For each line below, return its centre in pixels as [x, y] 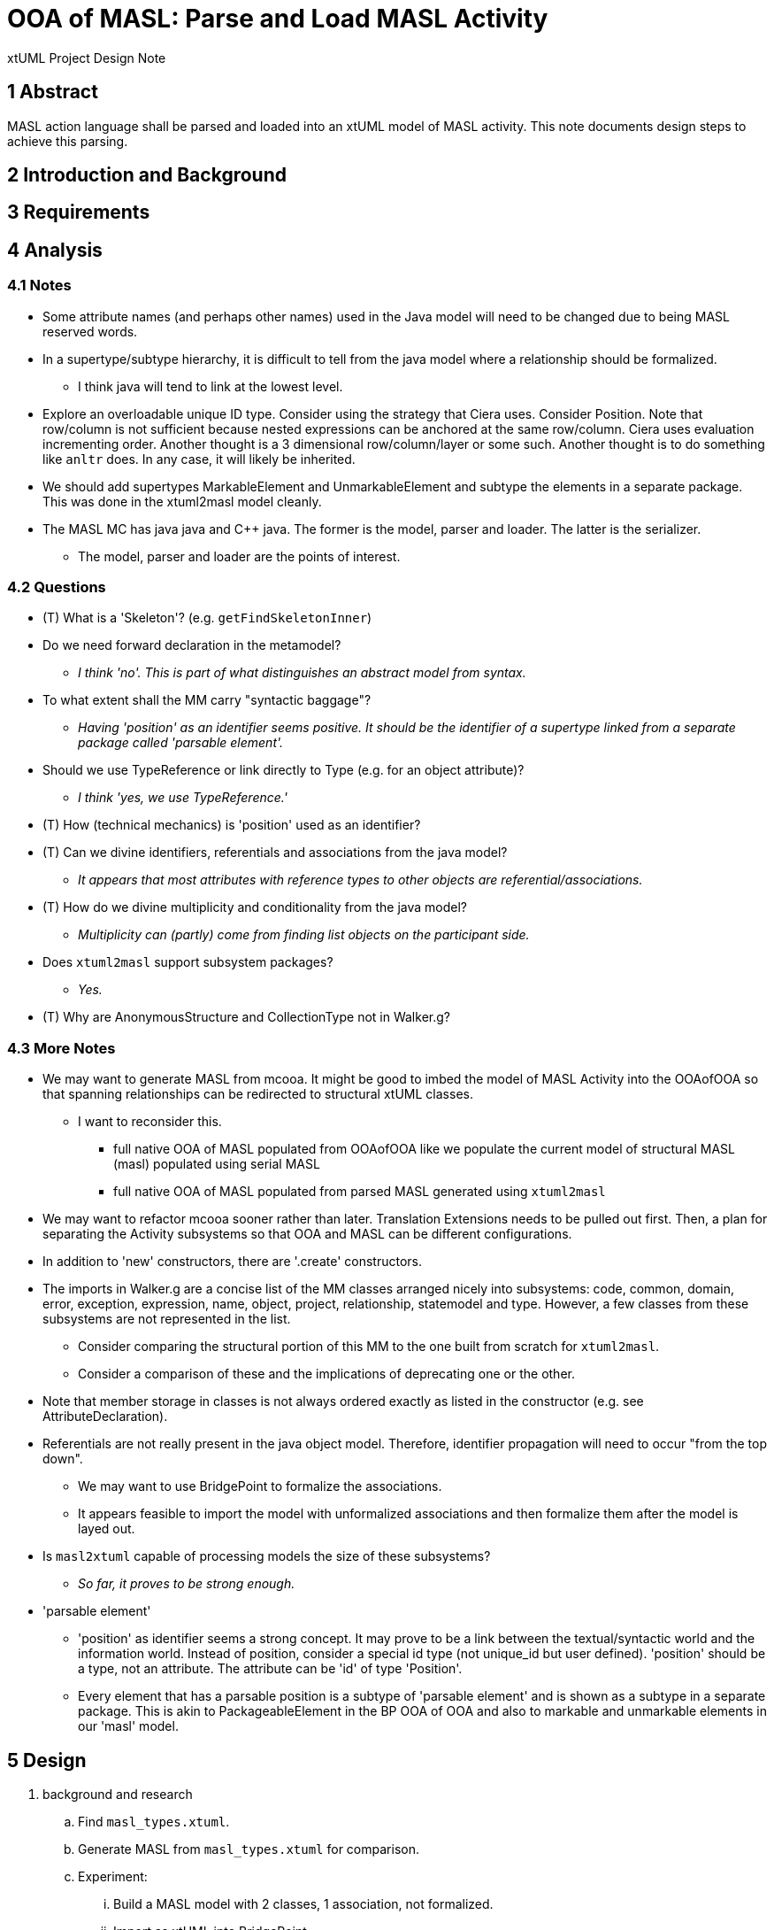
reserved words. [90, 331]
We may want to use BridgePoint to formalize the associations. [260, 1486]
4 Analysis [55, 250]
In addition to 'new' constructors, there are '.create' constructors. [233, 1262]
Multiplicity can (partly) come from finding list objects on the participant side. [304, 935]
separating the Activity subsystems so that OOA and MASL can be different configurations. [307, 1234]
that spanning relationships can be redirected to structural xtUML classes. [258, 1094]
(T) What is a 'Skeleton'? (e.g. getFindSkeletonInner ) [207, 618]
